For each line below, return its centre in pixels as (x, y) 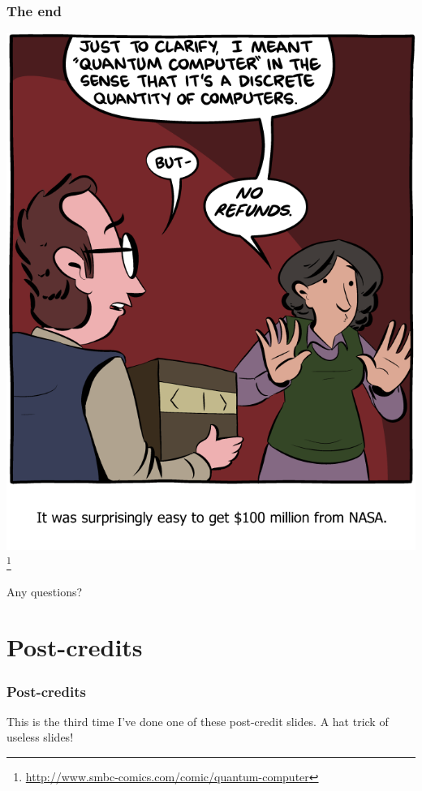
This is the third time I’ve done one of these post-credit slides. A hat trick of (198, 721)
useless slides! (40, 737)
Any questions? (45, 591)
